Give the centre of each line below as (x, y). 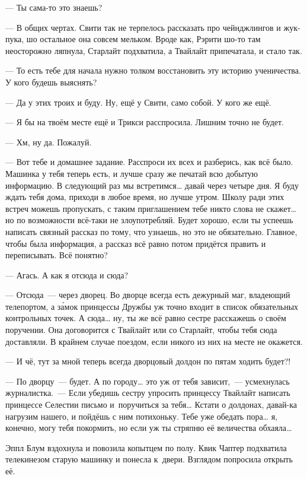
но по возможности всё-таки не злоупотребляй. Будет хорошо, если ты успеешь (149, 220)
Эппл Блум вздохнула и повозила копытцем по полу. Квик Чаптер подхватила (146, 447)
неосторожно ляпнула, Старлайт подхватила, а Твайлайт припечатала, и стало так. (154, 50)
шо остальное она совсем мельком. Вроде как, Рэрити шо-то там (143, 39)
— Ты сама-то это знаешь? (54, 7)
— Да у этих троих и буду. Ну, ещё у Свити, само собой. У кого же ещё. (138, 102)
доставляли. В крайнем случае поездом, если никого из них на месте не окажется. (154, 341)
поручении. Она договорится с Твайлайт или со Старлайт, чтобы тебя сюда (141, 330)
